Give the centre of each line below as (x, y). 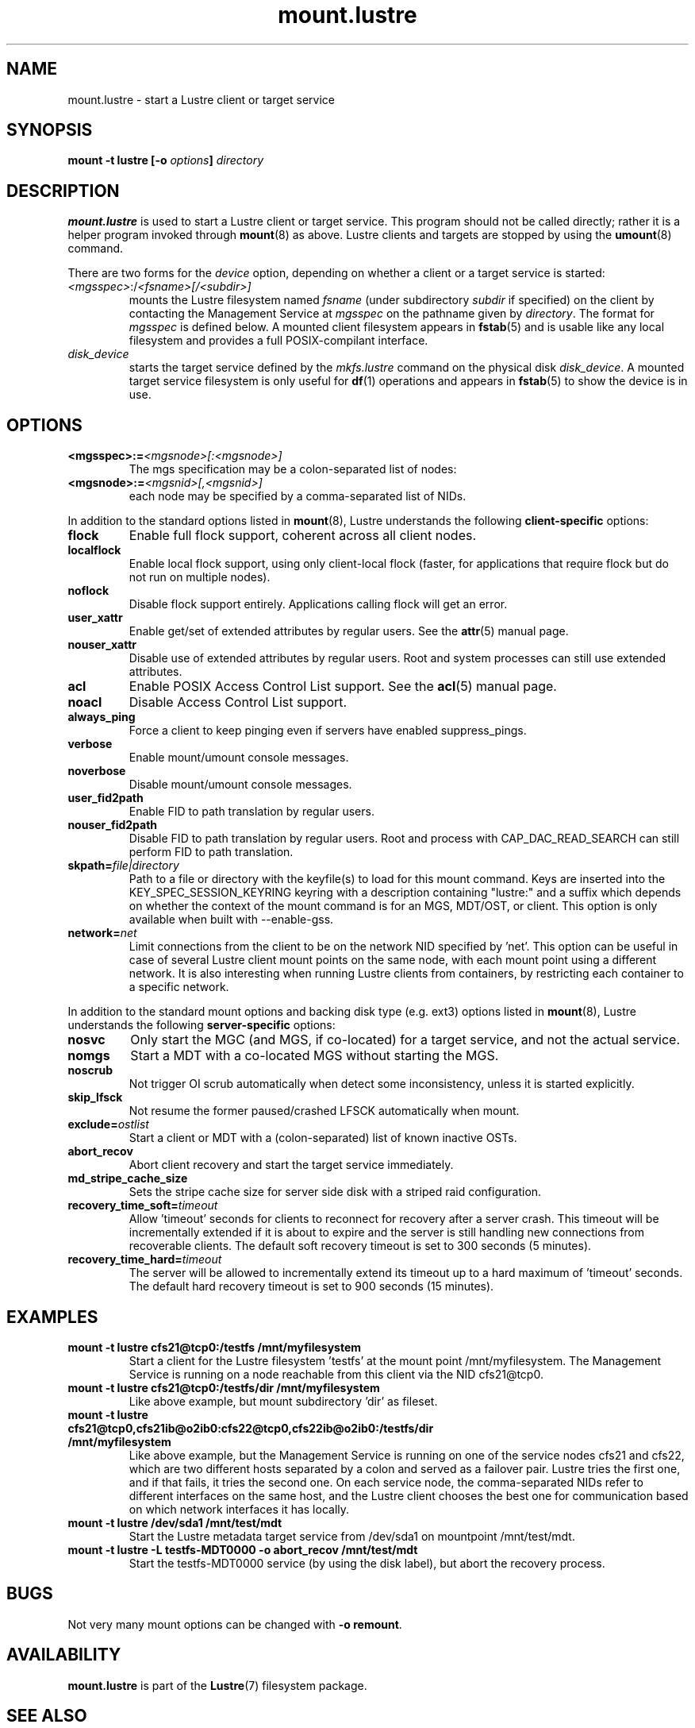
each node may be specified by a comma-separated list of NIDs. (298, 496)
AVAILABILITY (64, 1655)
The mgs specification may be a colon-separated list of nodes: (293, 469)
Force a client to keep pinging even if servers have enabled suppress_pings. (328, 731)
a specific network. (179, 987)
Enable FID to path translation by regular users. (252, 812)
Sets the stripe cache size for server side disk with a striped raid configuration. (335, 1192)
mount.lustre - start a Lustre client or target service (201, 99)
